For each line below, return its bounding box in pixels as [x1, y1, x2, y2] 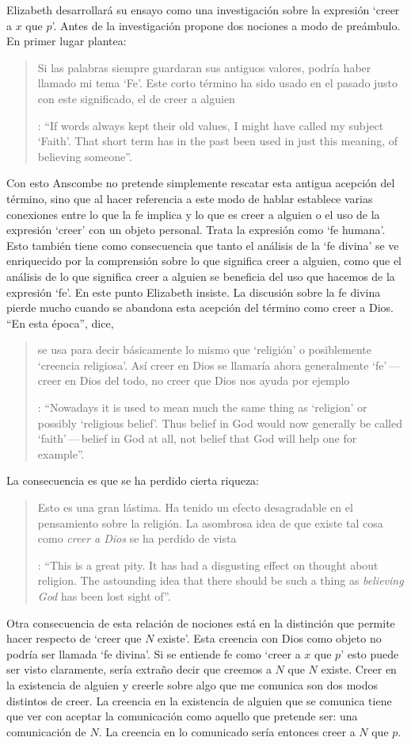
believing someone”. [37, 148, 132, 164]
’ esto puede [341, 645, 399, 662]
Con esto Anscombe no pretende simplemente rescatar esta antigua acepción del [6, 175, 395, 191]
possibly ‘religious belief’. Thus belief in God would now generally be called [37, 414, 402, 431]
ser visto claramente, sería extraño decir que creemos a [6, 661, 272, 678]
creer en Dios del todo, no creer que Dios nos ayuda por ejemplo [37, 372, 350, 389]
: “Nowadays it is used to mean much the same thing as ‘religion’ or [37, 399, 367, 416]
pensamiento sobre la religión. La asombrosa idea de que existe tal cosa [37, 514, 383, 531]
